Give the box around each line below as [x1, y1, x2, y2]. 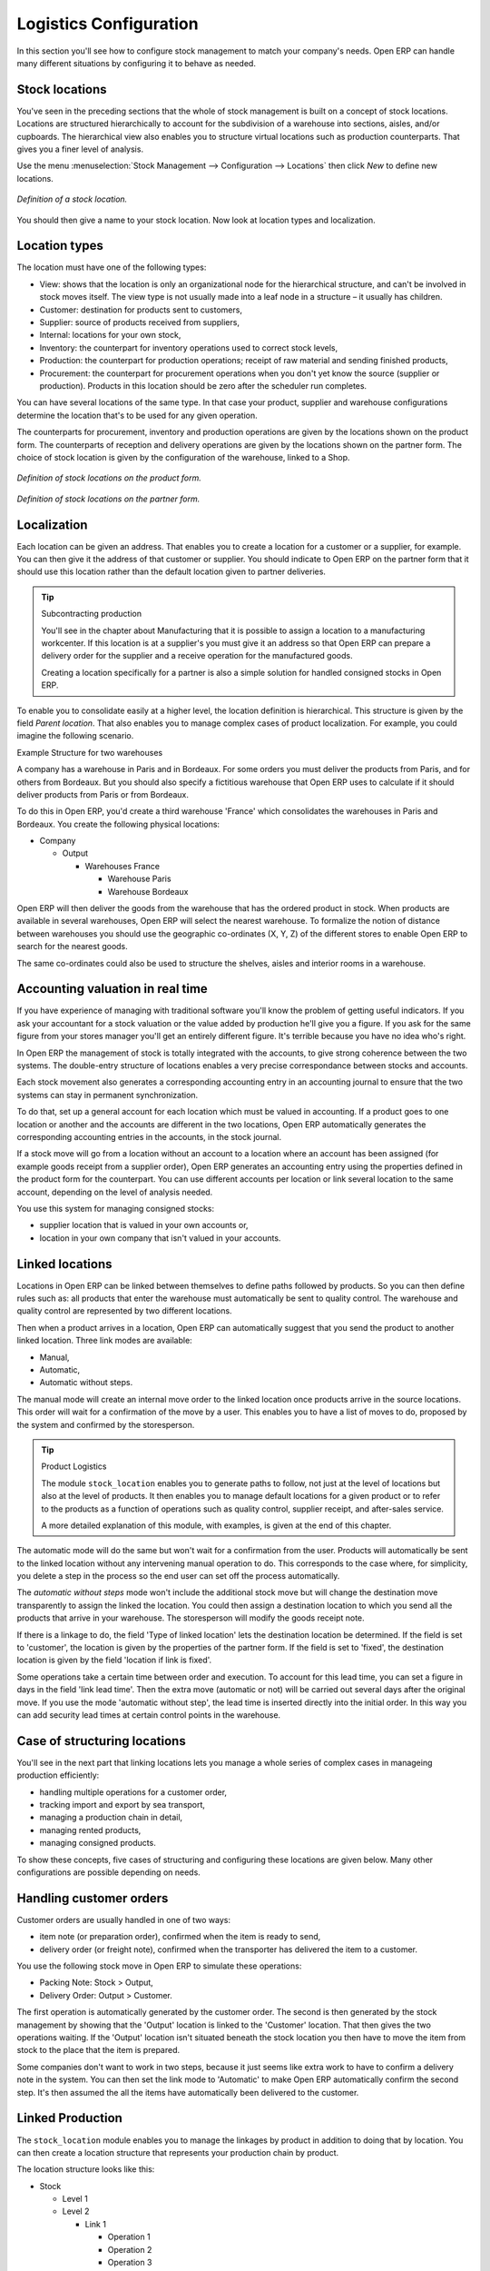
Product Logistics [41, 1461, 107, 1472]
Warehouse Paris [107, 873, 171, 885]
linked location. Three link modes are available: [16, 1335, 192, 1346]
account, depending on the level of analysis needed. [16, 1186, 213, 1197]
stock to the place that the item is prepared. [16, 2045, 181, 2056]
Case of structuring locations [16, 1733, 186, 1749]
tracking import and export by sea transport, [39, 1800, 206, 1810]
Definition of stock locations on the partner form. [16, 493, 201, 504]
